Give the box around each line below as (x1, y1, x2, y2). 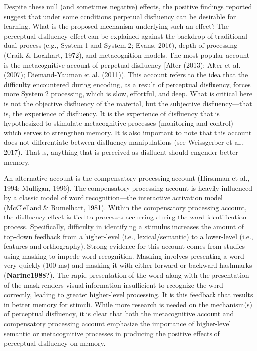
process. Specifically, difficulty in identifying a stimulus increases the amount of (4, 221, 244, 232)
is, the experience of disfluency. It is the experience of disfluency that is (4, 108, 220, 118)
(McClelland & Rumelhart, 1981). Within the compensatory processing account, (4, 202, 247, 212)
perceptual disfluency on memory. (4, 338, 106, 348)
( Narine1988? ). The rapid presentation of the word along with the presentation (4, 270, 249, 280)
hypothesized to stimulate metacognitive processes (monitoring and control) (4, 118, 234, 128)
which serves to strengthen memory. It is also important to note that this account (4, 127, 252, 137)
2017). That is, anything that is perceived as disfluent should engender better (4, 146, 238, 157)
